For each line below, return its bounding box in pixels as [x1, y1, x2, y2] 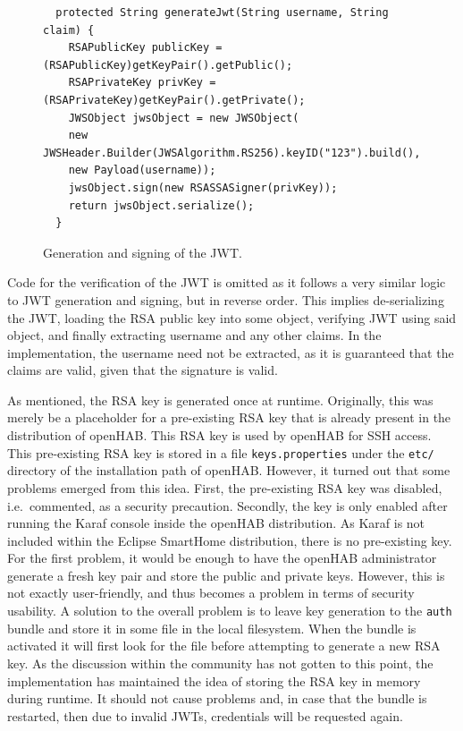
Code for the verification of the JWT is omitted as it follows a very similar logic [7, 273, 446, 292]
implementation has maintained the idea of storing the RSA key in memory [7, 671, 421, 690]
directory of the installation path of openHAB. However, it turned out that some [7, 461, 450, 480]
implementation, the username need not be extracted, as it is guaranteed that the [7, 343, 454, 361]
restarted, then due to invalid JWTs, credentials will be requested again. [7, 706, 403, 725]
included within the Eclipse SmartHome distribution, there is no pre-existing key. [7, 531, 452, 549]
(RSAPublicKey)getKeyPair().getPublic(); [43, 58, 293, 72]
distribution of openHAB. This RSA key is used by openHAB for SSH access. [7, 426, 432, 445]
